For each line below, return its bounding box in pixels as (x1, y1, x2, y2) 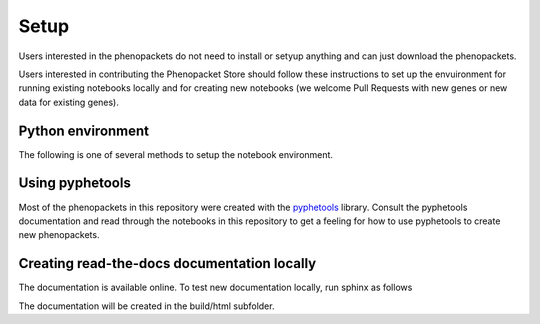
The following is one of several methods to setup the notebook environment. (18, 148, 334, 160)
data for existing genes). (18, 96, 120, 108)
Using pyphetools (18, 175, 132, 192)
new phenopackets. (18, 229, 100, 241)
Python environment (18, 122, 150, 139)
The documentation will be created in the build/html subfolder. (18, 300, 275, 312)
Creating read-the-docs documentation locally (18, 255, 317, 272)
